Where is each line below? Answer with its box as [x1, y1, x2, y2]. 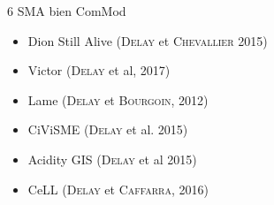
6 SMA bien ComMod [7, 2, 126, 19]
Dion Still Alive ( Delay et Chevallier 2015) [27, 31, 268, 49]
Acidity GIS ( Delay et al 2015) [27, 149, 197, 168]
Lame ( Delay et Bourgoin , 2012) [27, 90, 209, 109]
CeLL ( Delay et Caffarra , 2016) [27, 179, 209, 198]
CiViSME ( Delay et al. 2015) [27, 120, 188, 139]
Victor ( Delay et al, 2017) [27, 61, 171, 80]
